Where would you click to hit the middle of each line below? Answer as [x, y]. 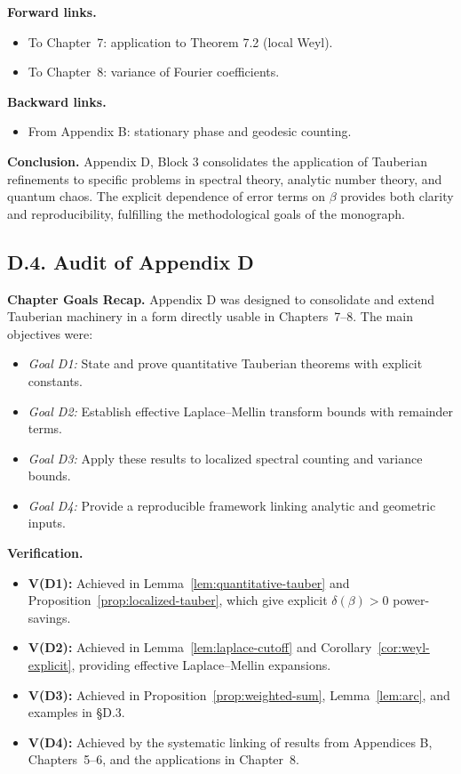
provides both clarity [397, 196]
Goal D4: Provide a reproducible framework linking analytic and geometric [232, 505]
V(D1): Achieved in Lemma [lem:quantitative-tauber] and [189, 582]
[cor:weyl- [404, 647]
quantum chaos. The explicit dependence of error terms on [167, 196]
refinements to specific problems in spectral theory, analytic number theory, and [225, 178]
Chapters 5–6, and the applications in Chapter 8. [163, 759]
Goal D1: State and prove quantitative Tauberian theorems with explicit [225, 363]
